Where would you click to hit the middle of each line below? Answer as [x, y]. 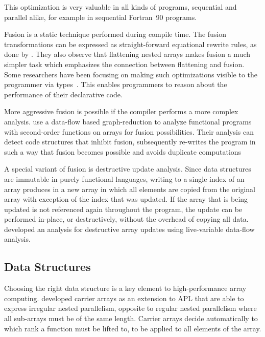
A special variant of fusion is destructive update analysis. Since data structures [128, 169]
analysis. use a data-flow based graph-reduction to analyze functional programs [128, 121]
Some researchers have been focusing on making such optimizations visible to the [131, 74]
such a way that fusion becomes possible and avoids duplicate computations [123, 151]
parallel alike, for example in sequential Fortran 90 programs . [101, 17]
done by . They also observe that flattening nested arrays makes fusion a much [127, 54]
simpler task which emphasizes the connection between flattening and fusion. [124, 64]
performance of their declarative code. [63, 94]
